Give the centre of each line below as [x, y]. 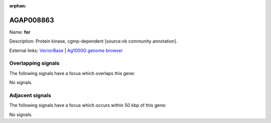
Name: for [20, 32]
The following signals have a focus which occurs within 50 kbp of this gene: [88, 105]
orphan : [18, 6]
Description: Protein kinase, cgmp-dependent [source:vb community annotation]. [93, 41]
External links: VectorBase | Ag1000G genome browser [66, 50]
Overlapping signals [34, 63]
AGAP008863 [32, 20]
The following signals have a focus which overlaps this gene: [72, 73]
